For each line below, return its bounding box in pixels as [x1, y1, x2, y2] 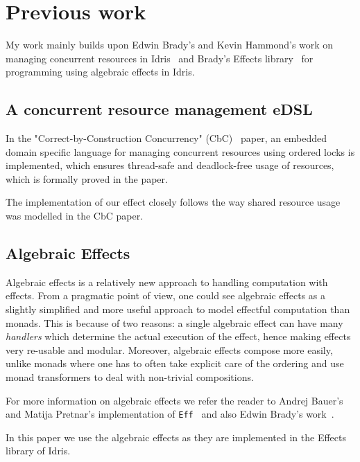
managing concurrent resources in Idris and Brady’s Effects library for [6, 51, 314, 65]
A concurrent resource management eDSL [6, 98, 313, 120]
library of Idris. [6, 443, 71, 458]
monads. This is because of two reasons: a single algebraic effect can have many [6, 315, 343, 330]
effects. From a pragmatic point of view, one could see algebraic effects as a [6, 288, 325, 303]
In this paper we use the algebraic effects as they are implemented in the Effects [6, 429, 346, 444]
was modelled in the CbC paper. [6, 208, 144, 223]
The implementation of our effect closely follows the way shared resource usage [6, 195, 341, 209]
